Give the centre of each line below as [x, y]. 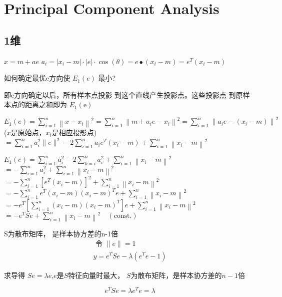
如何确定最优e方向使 [37, 78]
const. [123, 216]
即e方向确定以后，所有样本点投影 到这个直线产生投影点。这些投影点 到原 [123, 94]
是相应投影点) [74, 132]
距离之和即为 [46, 104]
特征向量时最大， [96, 275]
